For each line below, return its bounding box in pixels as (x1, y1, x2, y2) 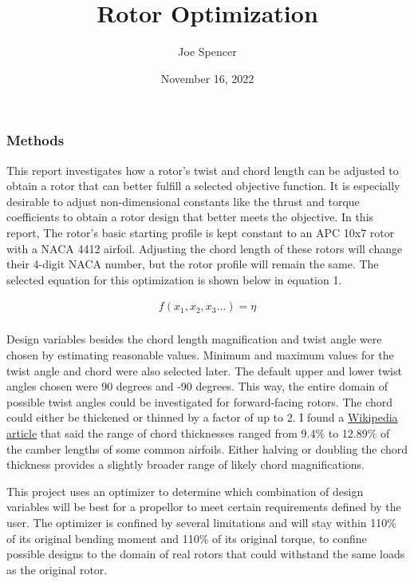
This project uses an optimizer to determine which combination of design (6, 482, 364, 499)
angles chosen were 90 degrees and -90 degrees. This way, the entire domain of (6, 378, 388, 395)
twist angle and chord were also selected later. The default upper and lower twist (6, 362, 402, 379)
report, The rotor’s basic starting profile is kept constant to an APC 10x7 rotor (6, 224, 395, 240)
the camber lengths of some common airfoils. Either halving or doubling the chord (6, 440, 408, 457)
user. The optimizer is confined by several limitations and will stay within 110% (6, 514, 396, 530)
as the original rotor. (6, 561, 108, 577)
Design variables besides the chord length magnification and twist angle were (6, 331, 382, 347)
